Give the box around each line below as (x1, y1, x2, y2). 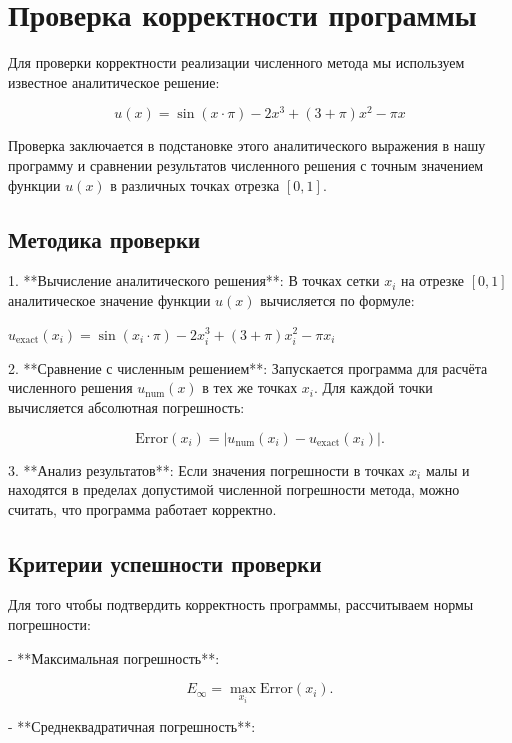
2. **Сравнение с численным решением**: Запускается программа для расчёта (8, 357, 488, 378)
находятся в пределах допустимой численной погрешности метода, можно (8, 479, 460, 500)
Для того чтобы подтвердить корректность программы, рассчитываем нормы (8, 594, 474, 615)
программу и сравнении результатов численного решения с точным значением (8, 154, 484, 175)
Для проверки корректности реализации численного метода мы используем (8, 52, 465, 73)
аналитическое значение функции (8, 289, 211, 310)
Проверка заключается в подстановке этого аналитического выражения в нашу (8, 135, 486, 156)
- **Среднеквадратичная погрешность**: (8, 716, 256, 737)
